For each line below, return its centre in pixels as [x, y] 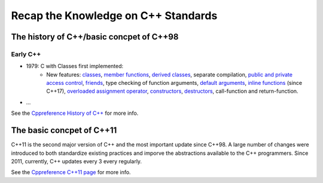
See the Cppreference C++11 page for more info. [71, 172]
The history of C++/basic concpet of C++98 [95, 37]
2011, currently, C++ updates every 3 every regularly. [77, 161]
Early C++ [26, 54]
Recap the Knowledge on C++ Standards [114, 16]
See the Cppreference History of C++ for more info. [75, 113]
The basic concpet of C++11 [64, 131]
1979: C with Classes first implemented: [75, 66]
